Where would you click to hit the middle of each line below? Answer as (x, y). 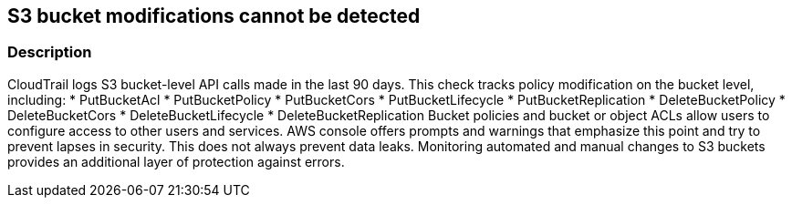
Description (50, 52)
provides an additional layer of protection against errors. (176, 161)
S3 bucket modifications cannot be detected (214, 16)
